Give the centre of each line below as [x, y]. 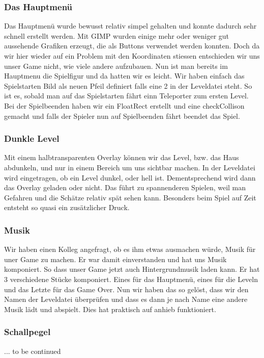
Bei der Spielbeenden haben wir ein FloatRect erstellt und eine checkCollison [124, 105]
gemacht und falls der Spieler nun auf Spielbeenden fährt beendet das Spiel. [122, 116]
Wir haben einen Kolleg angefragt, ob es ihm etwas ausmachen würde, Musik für [130, 249]
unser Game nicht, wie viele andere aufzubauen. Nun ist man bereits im [116, 66]
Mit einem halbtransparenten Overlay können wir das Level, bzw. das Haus [122, 157]
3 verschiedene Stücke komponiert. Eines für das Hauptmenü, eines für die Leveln [131, 279]
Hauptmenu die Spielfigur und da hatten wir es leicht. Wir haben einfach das [124, 76]
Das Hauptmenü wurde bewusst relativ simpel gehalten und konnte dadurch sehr [130, 26]
